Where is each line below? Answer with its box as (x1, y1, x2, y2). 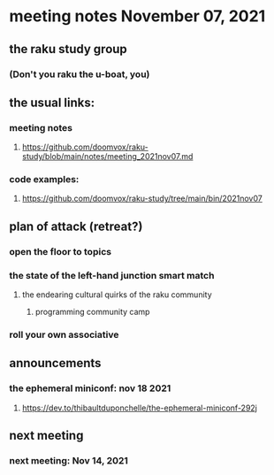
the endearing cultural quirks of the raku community (21, 289, 212, 300)
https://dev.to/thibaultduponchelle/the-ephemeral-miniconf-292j (21, 402, 258, 413)
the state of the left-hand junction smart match (9, 269, 215, 281)
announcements (9, 356, 102, 371)
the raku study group (9, 42, 128, 57)
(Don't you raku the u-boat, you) (9, 68, 150, 80)
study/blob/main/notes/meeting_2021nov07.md (21, 151, 194, 162)
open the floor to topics (9, 245, 112, 257)
